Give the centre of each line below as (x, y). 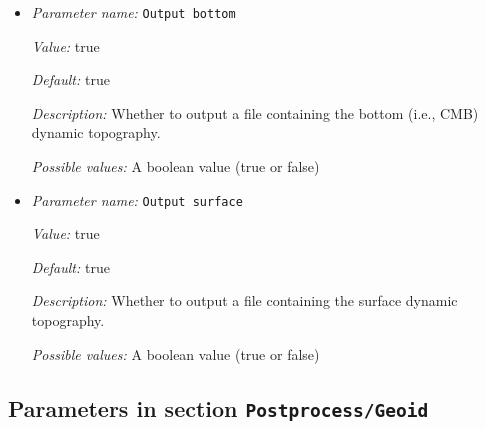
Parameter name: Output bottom (133, 12)
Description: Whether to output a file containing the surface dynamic (244, 300)
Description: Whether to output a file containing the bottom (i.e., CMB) (255, 112)
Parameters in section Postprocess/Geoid (218, 407)
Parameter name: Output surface (137, 199)
